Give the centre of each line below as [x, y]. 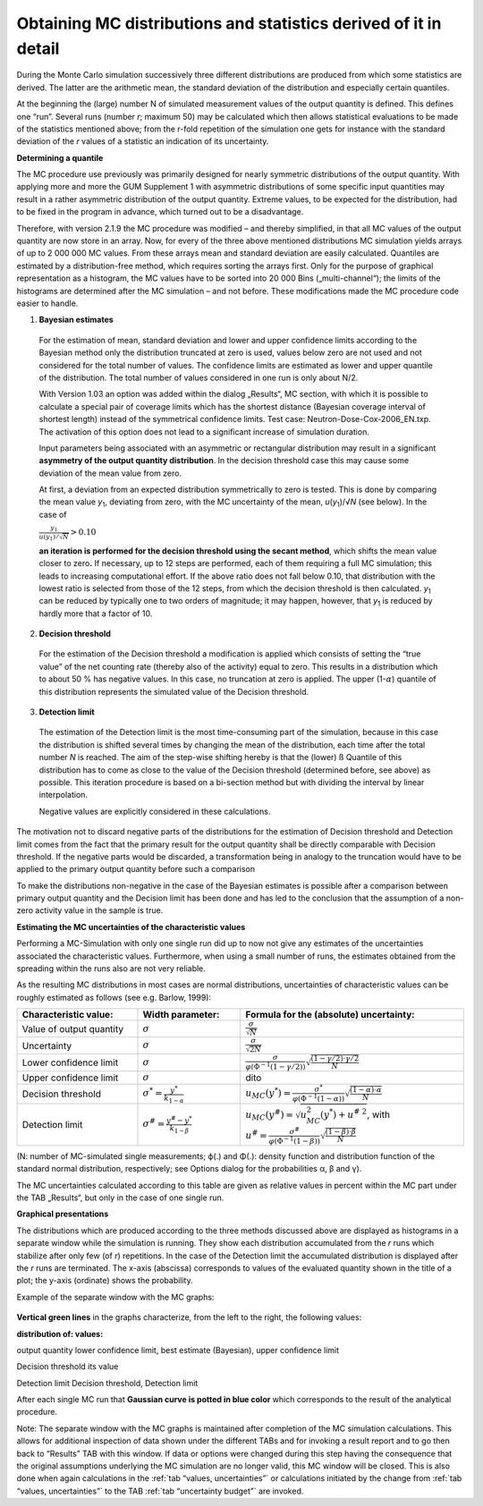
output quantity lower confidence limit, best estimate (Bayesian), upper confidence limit [178, 1349]
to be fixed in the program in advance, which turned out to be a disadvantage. [160, 212]
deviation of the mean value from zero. [110, 473]
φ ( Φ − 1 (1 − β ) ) [295, 1140]
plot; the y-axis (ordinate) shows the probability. [105, 1281]
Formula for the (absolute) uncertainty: [330, 1015]
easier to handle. [47, 303]
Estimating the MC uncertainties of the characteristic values [131, 926]
